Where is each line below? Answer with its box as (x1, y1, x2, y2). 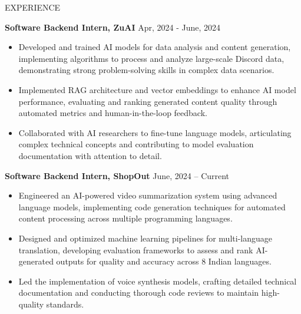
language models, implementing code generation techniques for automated (18, 200, 286, 213)
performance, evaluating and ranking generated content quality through (18, 95, 277, 107)
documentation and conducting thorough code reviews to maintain (18, 286, 259, 299)
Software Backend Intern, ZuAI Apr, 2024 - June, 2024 (5, 21, 220, 33)
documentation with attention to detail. (18, 149, 162, 161)
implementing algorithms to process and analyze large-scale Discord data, (18, 52, 285, 64)
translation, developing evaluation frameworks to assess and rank (18, 243, 253, 256)
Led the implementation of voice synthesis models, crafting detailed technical (18, 275, 297, 287)
